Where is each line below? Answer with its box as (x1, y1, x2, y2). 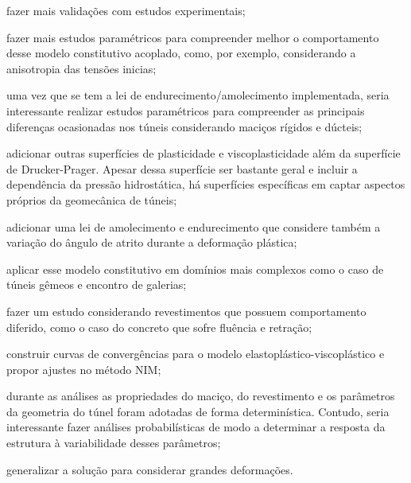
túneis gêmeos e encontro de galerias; (6, 276, 187, 293)
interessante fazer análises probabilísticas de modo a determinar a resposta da (6, 419, 386, 435)
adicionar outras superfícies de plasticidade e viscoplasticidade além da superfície (6, 145, 401, 162)
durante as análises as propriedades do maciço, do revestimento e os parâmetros (6, 388, 395, 404)
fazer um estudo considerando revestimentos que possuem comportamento (6, 302, 366, 319)
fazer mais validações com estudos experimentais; (6, 2, 246, 18)
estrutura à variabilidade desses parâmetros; (6, 434, 221, 451)
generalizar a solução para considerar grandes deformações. (6, 461, 293, 477)
